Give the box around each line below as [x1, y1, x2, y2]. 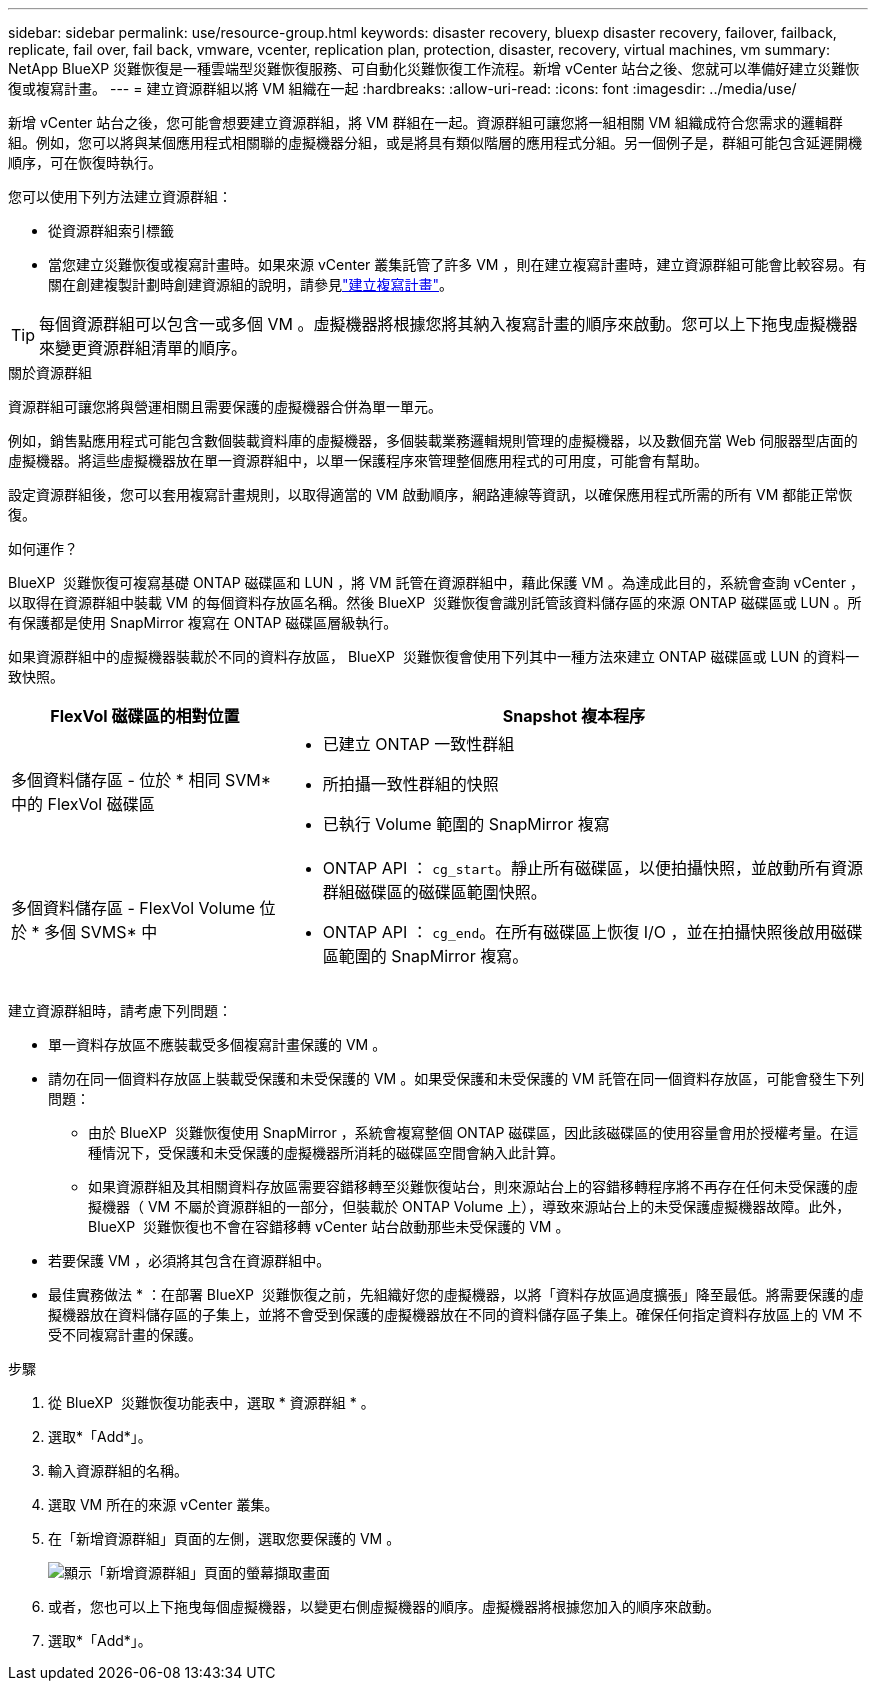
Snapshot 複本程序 [502, 706, 645, 726]
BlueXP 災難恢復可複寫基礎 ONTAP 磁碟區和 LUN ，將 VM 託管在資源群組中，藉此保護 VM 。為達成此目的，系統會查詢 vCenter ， [8, 574, 864, 591]
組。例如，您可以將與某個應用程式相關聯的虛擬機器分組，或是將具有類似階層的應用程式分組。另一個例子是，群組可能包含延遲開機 [8, 134, 862, 151]
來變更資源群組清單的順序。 [39, 338, 248, 358]
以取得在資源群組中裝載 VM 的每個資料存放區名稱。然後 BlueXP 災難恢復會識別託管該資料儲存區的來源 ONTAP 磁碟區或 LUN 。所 [8, 594, 862, 611]
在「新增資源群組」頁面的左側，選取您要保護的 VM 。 [48, 1530, 401, 1547]
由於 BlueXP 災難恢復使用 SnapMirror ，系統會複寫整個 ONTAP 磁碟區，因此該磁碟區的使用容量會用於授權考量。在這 [88, 1124, 859, 1141]
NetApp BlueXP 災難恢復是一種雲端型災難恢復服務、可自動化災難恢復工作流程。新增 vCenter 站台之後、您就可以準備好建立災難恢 [8, 60, 860, 77]
